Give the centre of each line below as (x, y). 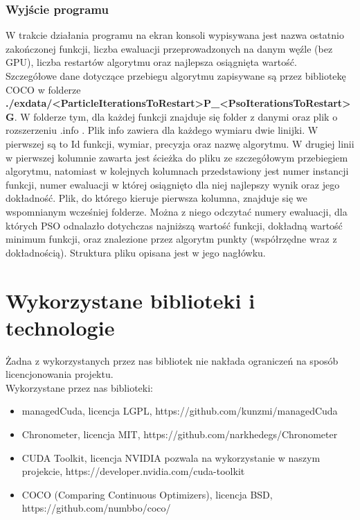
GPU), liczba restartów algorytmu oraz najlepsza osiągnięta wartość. (151, 62)
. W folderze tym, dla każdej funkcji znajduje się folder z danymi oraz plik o (176, 116)
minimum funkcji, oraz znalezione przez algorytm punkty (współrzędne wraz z (171, 239)
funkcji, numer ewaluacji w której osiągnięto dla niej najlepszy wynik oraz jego (173, 184)
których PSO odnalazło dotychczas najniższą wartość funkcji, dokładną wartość (174, 225)
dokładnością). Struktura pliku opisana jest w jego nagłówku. (136, 252)
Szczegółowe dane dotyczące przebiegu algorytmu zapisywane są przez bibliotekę (176, 76)
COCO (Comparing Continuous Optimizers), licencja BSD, (147, 494)
